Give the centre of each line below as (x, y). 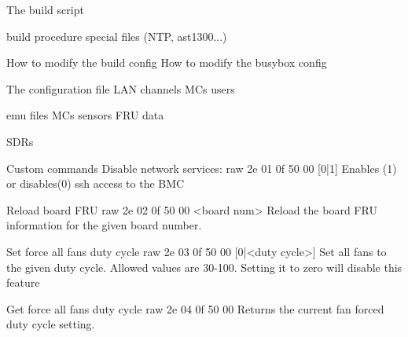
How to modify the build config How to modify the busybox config (167, 62)
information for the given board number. (104, 225)
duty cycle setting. (51, 324)
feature (23, 282)
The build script (45, 9)
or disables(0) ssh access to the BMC (96, 183)
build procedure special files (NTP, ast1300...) (117, 36)
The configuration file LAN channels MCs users (121, 88)
